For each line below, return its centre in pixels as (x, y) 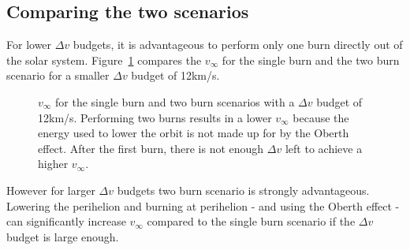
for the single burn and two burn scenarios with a (175, 101)
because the (321, 117)
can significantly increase (66, 221)
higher (53, 164)
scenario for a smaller (58, 75)
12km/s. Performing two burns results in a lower (155, 117)
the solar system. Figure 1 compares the (104, 60)
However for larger (51, 190)
